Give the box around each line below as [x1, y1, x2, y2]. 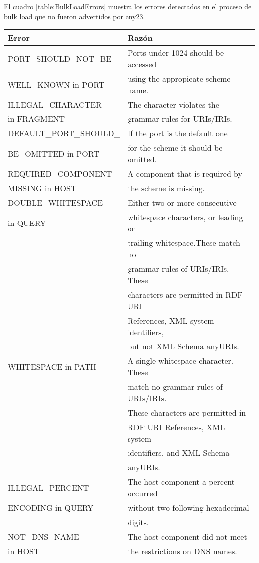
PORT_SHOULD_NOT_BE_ [8, 52, 118, 64]
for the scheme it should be [128, 142, 223, 154]
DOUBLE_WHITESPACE [8, 197, 103, 209]
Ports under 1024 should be [128, 47, 224, 59]
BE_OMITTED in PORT [8, 147, 99, 159]
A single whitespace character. [128, 355, 234, 367]
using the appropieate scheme [128, 73, 231, 85]
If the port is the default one [128, 127, 228, 139]
